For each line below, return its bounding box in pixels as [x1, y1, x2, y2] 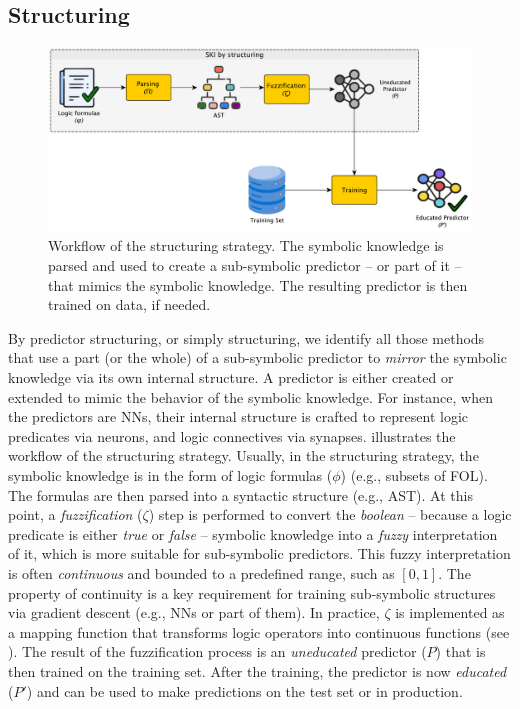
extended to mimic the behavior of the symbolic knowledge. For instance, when [8, 386, 493, 407]
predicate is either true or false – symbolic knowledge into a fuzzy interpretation [8, 523, 498, 544]
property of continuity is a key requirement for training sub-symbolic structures [8, 582, 496, 603]
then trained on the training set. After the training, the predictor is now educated [8, 660, 507, 681]
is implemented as [395, 602, 505, 623]
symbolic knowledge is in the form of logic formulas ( [8, 465, 333, 485]
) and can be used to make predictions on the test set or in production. [26, 680, 463, 701]
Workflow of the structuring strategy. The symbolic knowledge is [48, 235, 444, 256]
